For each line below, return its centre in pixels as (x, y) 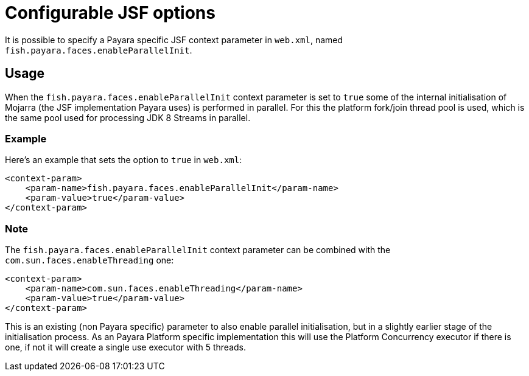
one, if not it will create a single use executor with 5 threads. (125, 347)
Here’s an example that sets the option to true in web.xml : (124, 160)
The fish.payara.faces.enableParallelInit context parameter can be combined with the (198, 250)
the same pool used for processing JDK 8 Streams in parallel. (128, 117)
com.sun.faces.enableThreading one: (89, 260)
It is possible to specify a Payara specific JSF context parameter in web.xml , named (174, 40)
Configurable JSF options (110, 13)
